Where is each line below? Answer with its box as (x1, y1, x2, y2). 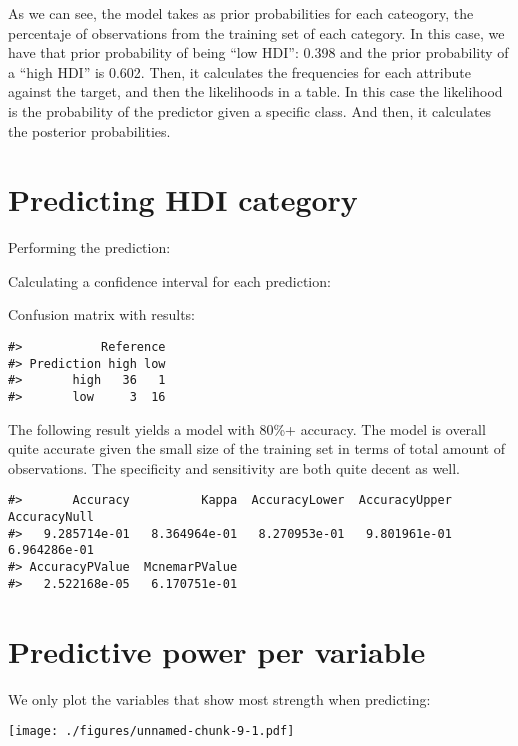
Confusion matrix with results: (8, 304, 195, 325)
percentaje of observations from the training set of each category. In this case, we (8, 22, 505, 43)
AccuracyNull (8, 510, 94, 525)
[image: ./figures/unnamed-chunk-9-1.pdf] (8, 724, 295, 739)
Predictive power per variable (8, 630, 426, 671)
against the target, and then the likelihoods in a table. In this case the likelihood (8, 81, 503, 102)
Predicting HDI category (8, 179, 358, 220)
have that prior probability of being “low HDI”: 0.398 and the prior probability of (8, 42, 509, 63)
